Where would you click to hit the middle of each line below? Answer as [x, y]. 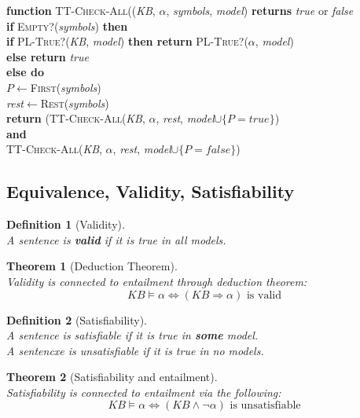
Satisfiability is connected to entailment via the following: [144, 392]
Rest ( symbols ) [75, 103]
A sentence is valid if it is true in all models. [116, 239]
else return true [48, 56]
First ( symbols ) [66, 87]
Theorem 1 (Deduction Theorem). [92, 266]
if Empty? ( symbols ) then [67, 26]
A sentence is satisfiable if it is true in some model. [132, 335]
